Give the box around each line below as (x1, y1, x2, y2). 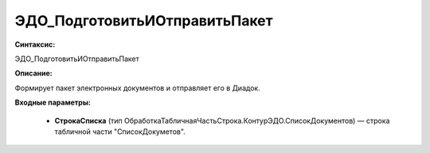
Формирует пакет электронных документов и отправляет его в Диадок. (14, 83, 260, 93)
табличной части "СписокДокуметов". (54, 127, 186, 136)
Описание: (14, 68, 53, 78)
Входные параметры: (14, 98, 92, 107)
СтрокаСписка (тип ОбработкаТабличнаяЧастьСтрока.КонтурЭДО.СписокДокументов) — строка (54, 116, 390, 125)
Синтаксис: (14, 40, 56, 49)
